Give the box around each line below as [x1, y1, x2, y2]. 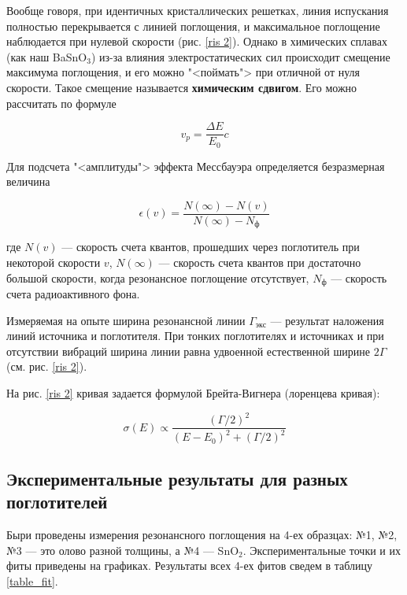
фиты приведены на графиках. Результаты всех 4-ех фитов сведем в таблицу [6, 557, 373, 574]
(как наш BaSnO [6, 48, 87, 65]
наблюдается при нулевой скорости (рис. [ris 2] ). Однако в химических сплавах [6, 33, 387, 50]
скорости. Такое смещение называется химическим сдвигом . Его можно [6, 79, 357, 95]
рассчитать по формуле [6, 94, 117, 111]
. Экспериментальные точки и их [242, 541, 401, 558]
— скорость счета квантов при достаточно [158, 253, 361, 270]
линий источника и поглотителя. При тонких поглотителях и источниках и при [6, 327, 384, 344]
